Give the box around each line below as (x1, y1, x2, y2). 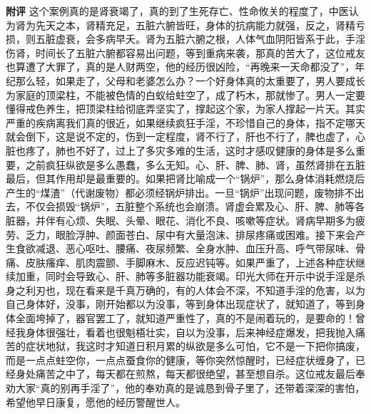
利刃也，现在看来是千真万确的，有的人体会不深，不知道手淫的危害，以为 (25, 282, 365, 297)
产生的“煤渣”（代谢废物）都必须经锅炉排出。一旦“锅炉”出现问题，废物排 (6, 185, 345, 200)
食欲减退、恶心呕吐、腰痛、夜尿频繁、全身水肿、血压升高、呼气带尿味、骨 (15, 241, 365, 256)
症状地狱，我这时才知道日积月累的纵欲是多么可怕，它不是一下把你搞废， (25, 338, 365, 353)
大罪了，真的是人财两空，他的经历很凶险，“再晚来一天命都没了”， (45, 59, 355, 74)
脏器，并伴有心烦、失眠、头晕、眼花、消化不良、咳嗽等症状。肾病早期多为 (6, 212, 355, 227)
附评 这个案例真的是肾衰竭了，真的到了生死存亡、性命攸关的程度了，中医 (6, 4, 349, 18)
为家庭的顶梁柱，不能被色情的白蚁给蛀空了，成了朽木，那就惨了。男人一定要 (6, 87, 365, 102)
